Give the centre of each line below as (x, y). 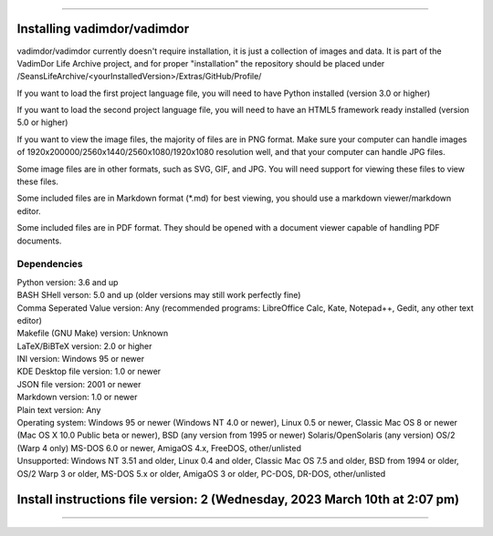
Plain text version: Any (59, 409)
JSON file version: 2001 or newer (79, 384)
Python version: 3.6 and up (68, 282)
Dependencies (50, 264)
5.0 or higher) (42, 122)
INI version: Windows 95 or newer (81, 359)
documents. (39, 241)
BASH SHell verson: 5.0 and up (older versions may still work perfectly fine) (159, 295)
